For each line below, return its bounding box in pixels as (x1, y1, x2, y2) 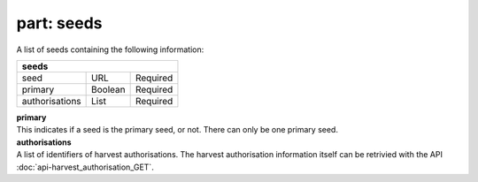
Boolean (91, 83, 126, 95)
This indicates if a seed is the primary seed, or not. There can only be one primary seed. (16, 125, 338, 135)
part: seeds (16, 13, 103, 33)
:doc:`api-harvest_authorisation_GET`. (16, 162, 154, 172)
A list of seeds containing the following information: (16, 44, 204, 55)
